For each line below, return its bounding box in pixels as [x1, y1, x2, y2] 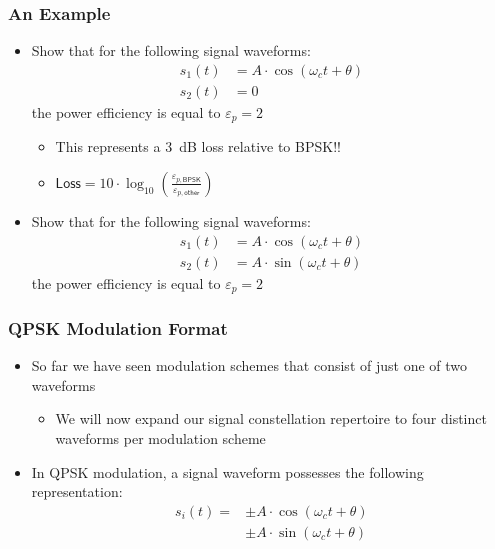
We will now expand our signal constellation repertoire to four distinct [55, 408, 487, 429]
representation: [31, 481, 123, 502]
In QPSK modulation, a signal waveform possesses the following [31, 461, 424, 482]
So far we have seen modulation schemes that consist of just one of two [31, 355, 468, 376]
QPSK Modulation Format [8, 315, 228, 340]
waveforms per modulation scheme [55, 428, 266, 449]
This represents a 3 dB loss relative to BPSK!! [55, 136, 341, 157]
